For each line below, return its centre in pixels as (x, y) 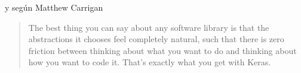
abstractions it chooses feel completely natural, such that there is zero (156, 39)
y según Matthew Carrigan (54, 7)
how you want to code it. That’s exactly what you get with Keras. (150, 62)
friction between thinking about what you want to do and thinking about (162, 50)
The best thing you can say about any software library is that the (149, 27)
